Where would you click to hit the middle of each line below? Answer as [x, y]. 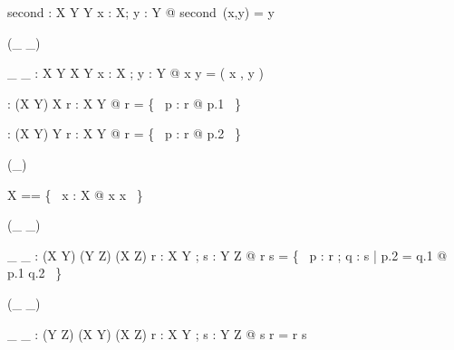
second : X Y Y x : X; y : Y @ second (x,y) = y [141, 12]
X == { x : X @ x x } [75, 194]
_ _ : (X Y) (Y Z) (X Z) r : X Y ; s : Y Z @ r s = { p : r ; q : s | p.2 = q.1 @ [227, 255]
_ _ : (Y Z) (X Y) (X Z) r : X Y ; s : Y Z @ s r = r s [157, 333]
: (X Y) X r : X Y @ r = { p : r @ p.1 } [124, 103]
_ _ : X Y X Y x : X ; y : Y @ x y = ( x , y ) [136, 73]
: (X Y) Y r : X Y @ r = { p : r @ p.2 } [124, 133]
